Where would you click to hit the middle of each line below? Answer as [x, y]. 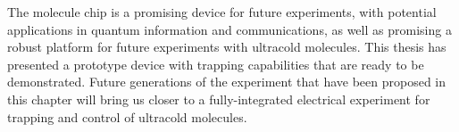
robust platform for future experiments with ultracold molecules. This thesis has [227, 47]
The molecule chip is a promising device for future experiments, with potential [222, 12]
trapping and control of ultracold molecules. [127, 116]
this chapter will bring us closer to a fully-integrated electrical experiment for [219, 99]
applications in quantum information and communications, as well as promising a [229, 29]
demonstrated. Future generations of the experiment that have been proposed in [227, 82]
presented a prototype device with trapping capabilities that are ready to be [216, 64]
